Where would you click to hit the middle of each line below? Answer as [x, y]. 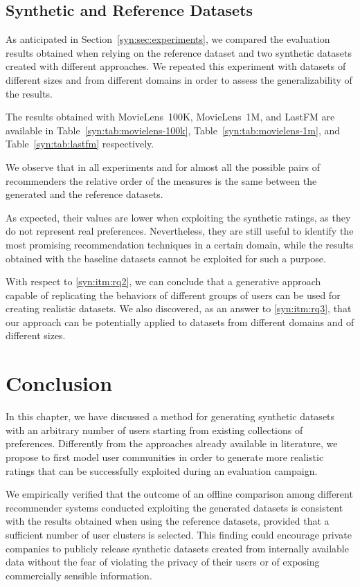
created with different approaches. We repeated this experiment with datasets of [176, 66]
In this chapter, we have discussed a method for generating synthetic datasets [170, 416]
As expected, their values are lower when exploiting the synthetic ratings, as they [178, 217]
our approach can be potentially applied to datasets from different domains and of [180, 322]
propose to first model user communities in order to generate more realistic [165, 457]
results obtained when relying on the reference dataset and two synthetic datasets [179, 52]
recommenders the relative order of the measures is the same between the [161, 180]
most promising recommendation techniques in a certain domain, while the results [180, 244]
